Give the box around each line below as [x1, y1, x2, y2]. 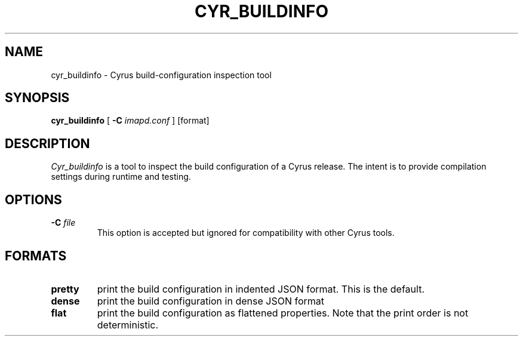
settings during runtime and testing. [51, 171, 191, 182]
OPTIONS [5, 192, 62, 207]
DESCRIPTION [5, 136, 90, 151]
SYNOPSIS [5, 90, 70, 106]
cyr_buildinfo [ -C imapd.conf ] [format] [51, 115, 210, 126]
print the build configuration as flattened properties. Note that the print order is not [97, 306, 469, 319]
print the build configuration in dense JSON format [97, 294, 324, 307]
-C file [51, 217, 76, 228]
